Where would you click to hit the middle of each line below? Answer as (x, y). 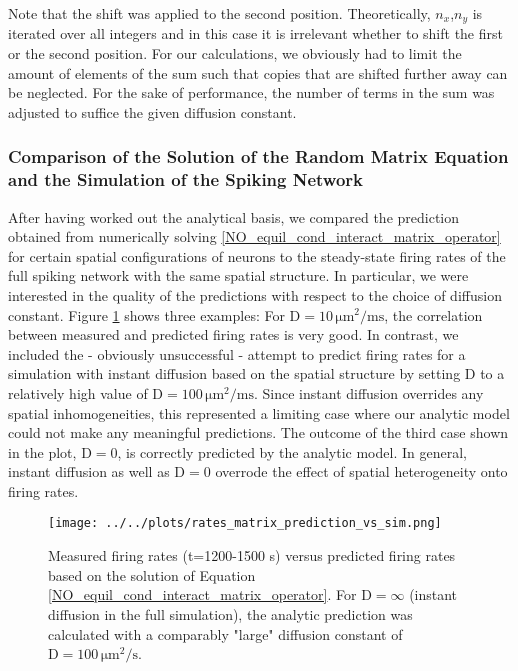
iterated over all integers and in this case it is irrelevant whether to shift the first (255, 33)
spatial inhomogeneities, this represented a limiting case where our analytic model (259, 412)
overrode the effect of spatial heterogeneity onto (361, 471)
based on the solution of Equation (152, 574)
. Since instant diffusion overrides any (369, 392)
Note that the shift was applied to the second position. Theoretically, (219, 13)
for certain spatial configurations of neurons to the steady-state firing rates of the (257, 255)
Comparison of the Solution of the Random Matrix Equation (258, 156)
